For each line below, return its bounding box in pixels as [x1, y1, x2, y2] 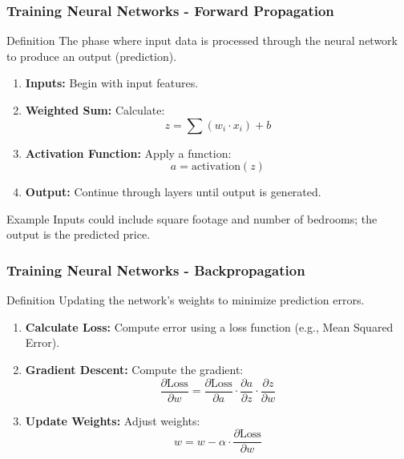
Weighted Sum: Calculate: [25, 102, 165, 118]
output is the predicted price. [6, 226, 151, 243]
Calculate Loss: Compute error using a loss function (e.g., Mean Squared [25, 318, 394, 335]
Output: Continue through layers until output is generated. [25, 183, 321, 200]
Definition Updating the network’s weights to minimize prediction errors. [6, 292, 365, 308]
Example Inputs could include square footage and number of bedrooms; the [6, 210, 378, 227]
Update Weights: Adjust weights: [25, 412, 200, 429]
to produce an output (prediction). [6, 47, 177, 64]
